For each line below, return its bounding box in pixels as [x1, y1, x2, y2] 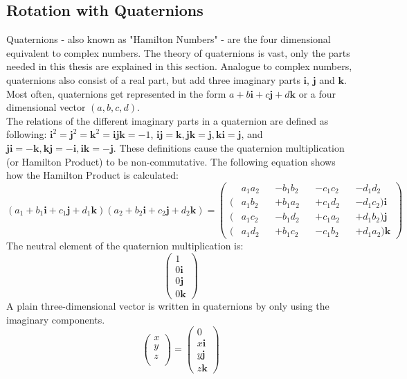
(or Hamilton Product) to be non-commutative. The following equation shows [6, 154, 336, 168]
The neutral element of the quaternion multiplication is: [6, 238, 244, 253]
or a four [298, 86, 336, 100]
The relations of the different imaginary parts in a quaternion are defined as [6, 113, 329, 127]
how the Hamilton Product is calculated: [6, 168, 179, 182]
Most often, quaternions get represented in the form [6, 86, 226, 100]
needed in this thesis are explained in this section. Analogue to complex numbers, [6, 59, 352, 73]
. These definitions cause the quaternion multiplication [113, 140, 345, 155]
